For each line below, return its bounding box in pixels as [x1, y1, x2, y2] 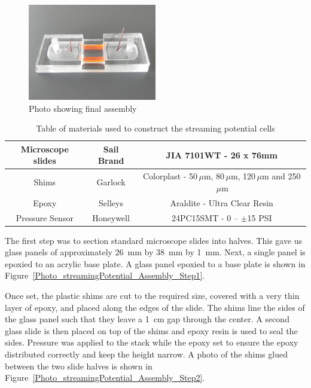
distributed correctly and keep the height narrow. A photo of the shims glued [5, 347, 288, 360]
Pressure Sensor [16, 211, 74, 224]
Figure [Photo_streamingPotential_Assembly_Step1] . [5, 269, 205, 282]
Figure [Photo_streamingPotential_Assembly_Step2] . [5, 371, 205, 384]
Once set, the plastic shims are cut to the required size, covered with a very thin [5, 289, 300, 301]
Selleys [99, 196, 123, 209]
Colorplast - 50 [143, 170, 198, 182]
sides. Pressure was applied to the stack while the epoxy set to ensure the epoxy [5, 336, 298, 349]
